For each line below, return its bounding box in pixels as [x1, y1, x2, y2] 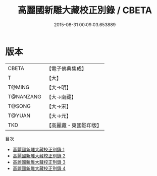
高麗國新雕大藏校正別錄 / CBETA [17, 5, 152, 16]
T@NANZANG [8, 93, 42, 100]
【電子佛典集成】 [46, 65, 87, 72]
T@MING [8, 84, 30, 91]
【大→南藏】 [46, 93, 77, 100]
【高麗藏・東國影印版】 [46, 122, 102, 129]
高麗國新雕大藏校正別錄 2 [12, 152, 66, 159]
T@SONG [8, 102, 31, 109]
